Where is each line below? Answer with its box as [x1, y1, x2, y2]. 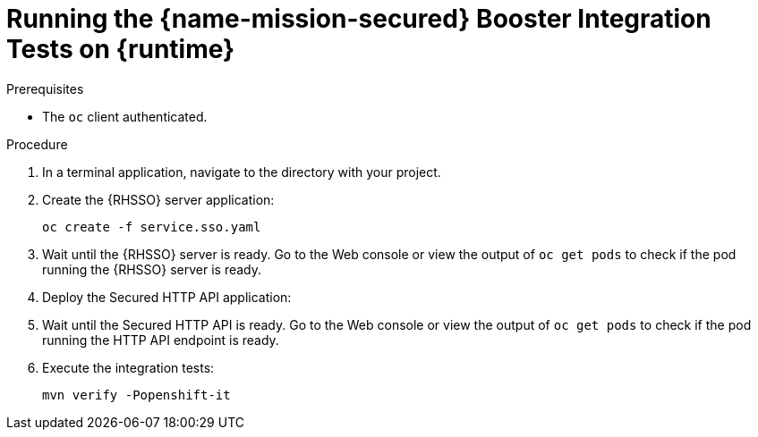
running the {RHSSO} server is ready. [42, 261, 262, 277]
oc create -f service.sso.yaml [42, 219, 261, 234]
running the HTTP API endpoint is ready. [42, 332, 279, 348]
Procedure [6, 136, 68, 152]
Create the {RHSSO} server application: [42, 191, 275, 207]
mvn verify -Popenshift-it [42, 387, 231, 402]
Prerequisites [6, 80, 84, 97]
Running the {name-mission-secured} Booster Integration [6, 4, 711, 34]
